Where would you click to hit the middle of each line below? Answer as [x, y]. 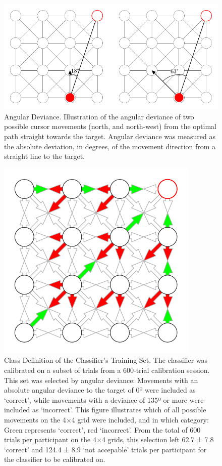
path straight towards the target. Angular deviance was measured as [110, 136]
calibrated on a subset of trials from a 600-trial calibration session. [107, 370]
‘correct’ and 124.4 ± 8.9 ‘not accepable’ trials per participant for [105, 449]
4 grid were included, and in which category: [140, 419]
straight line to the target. [44, 156]
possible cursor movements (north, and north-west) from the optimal [110, 126]
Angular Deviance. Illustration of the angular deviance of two [99, 116]
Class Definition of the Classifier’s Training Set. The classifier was [106, 360]
